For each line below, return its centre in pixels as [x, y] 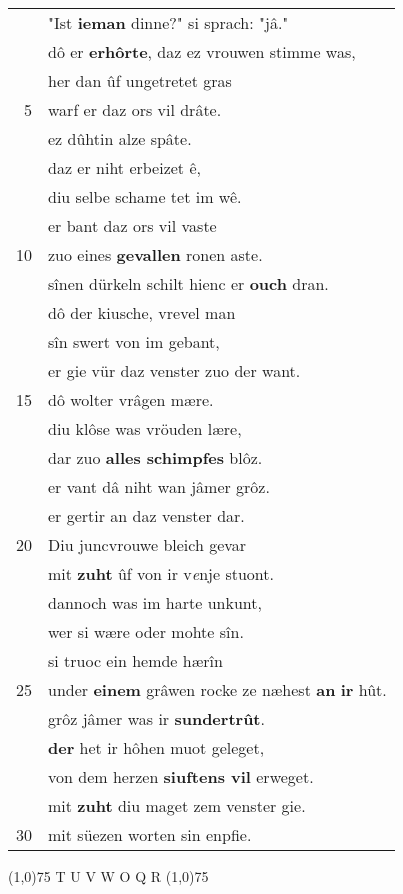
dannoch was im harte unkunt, [155, 602]
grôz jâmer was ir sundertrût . [156, 718]
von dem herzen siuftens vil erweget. [181, 776]
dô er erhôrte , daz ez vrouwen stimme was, [202, 51]
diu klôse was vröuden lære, [145, 428]
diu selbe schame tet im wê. [145, 196]
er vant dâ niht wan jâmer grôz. [159, 486]
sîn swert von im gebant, [134, 341]
